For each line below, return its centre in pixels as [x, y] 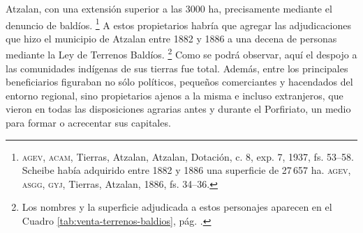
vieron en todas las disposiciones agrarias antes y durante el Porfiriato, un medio [178, 109]
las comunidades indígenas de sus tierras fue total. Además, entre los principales [177, 68]
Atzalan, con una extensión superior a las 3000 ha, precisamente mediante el [169, 8]
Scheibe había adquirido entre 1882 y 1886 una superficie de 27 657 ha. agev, [186, 170]
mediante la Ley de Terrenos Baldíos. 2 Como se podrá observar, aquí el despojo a [181, 54]
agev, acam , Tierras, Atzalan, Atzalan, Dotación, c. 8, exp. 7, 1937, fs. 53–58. [188, 156]
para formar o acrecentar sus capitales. [88, 123]
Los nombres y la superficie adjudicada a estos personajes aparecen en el [177, 207]
